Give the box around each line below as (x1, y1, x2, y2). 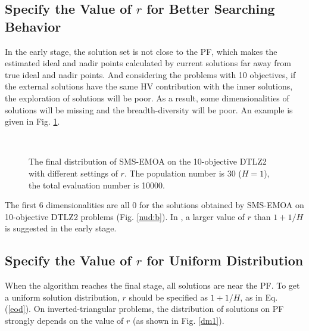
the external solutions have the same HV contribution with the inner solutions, (5, 80, 293, 92)
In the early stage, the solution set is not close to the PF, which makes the (5, 45, 277, 57)
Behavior (5, 17, 61, 35)
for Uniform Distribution (146, 251, 304, 270)
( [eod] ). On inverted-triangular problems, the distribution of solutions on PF (5, 302, 284, 315)
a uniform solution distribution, (5, 290, 120, 303)
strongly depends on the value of (5, 314, 124, 326)
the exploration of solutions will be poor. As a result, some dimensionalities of (5, 91, 289, 104)
